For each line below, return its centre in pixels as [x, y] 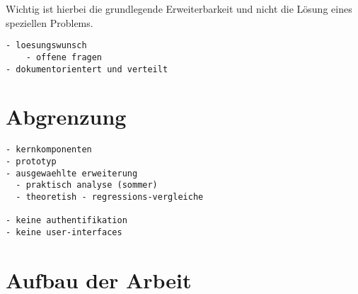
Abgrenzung [66, 117]
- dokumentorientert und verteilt [87, 69]
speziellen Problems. [50, 22]
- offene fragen [64, 57]
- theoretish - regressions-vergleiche [110, 197]
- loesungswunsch [46, 46]
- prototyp [31, 161]
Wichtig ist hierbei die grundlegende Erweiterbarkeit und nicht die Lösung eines [179, 9]
